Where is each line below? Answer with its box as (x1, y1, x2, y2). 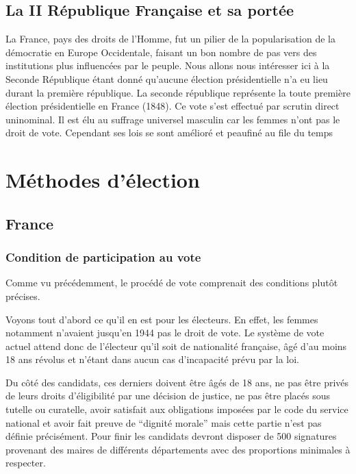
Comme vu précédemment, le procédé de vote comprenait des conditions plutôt (5, 275, 338, 290)
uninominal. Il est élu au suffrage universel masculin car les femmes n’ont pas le (5, 112, 340, 126)
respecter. (5, 456, 46, 470)
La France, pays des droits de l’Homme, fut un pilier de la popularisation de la (5, 32, 335, 46)
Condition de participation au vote (5, 249, 201, 266)
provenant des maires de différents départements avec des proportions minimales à (5, 442, 351, 456)
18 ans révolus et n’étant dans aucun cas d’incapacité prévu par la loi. (5, 352, 299, 366)
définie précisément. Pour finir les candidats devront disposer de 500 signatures (5, 429, 337, 443)
